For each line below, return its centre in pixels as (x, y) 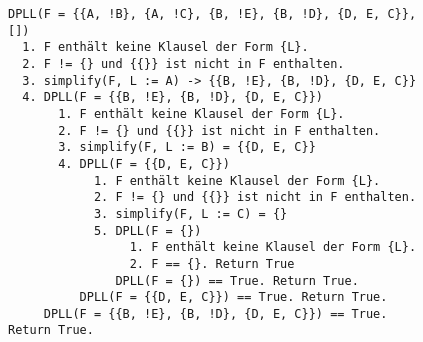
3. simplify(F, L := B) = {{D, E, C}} (187, 147)
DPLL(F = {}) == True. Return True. (237, 280)
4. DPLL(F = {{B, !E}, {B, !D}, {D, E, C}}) (172, 97)
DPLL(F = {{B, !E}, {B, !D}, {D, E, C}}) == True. (215, 313)
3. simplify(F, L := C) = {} (190, 213)
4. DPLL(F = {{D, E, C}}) (144, 163)
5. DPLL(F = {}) (147, 230)
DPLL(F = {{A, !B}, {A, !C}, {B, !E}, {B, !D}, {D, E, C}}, (212, 14)
